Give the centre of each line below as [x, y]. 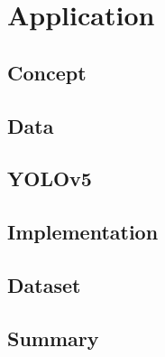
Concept [47, 72]
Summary [53, 338]
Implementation [83, 232]
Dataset [44, 284]
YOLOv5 [50, 178]
